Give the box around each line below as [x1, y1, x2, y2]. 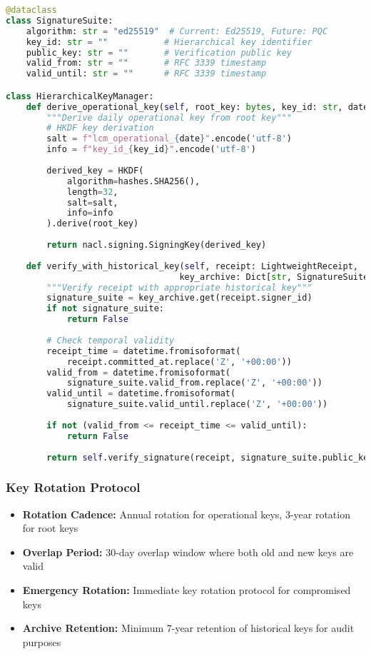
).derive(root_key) [46, 218, 139, 229]
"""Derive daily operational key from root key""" [46, 112, 292, 123]
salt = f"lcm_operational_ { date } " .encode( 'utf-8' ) [46, 134, 293, 144]
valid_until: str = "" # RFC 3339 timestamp [26, 69, 267, 79]
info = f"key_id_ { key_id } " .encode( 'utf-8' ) [46, 144, 256, 155]
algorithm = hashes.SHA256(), [66, 176, 200, 186]
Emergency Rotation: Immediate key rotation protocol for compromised [22, 583, 351, 597]
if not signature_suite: [46, 303, 164, 314]
